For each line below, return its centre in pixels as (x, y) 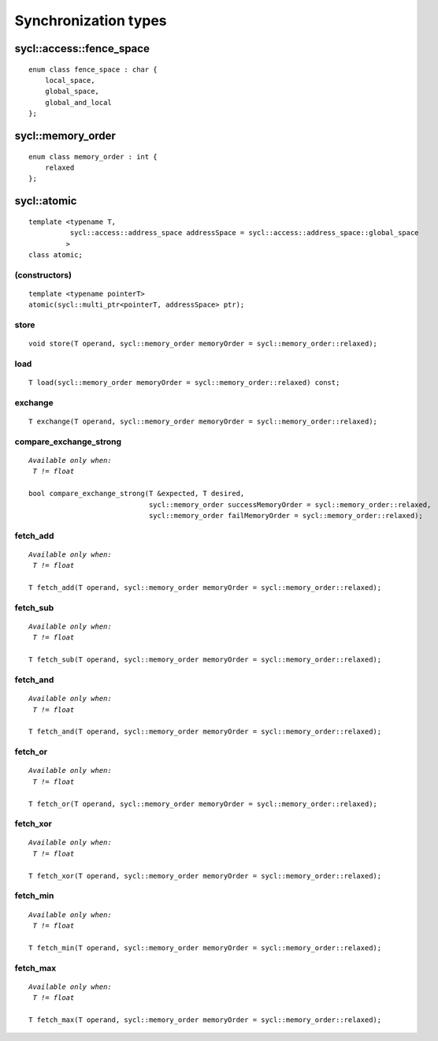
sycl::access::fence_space (82, 49)
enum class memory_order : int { (93, 157)
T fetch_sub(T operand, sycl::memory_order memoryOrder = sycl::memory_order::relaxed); (205, 660)
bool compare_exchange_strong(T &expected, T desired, (137, 494)
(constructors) (43, 274)
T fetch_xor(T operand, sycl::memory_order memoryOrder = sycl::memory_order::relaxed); (205, 876)
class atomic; (56, 255)
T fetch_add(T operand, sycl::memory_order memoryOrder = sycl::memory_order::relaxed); (205, 588)
